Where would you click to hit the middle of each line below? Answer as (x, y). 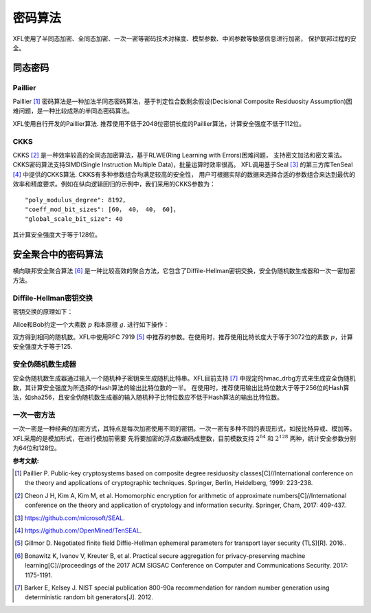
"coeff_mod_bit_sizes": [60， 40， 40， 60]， (102, 209)
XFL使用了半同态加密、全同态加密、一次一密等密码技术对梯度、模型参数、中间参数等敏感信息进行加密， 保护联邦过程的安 (184, 39)
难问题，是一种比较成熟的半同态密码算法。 (73, 111)
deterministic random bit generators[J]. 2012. (89, 597)
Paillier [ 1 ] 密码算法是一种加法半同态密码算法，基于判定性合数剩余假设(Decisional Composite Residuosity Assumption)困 (182, 101)
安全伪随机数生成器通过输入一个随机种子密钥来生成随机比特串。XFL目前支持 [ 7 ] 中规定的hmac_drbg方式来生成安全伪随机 (184, 378)
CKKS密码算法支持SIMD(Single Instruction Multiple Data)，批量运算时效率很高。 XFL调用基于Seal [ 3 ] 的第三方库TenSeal (183, 164)
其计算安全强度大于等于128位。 (57, 235)
